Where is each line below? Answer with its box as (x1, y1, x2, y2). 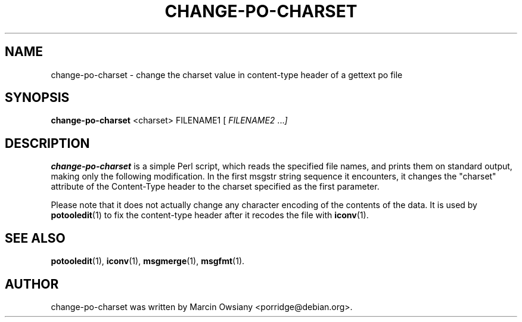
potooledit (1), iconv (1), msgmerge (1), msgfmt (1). (51, 256, 245, 267)
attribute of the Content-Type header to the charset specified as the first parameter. (51, 181, 380, 192)
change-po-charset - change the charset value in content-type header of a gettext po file (51, 69, 403, 80)
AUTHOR (5, 276, 59, 292)
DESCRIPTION (5, 135, 90, 151)
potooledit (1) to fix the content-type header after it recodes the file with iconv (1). (51, 210, 369, 221)
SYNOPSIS (5, 90, 70, 106)
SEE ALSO (5, 230, 66, 246)
